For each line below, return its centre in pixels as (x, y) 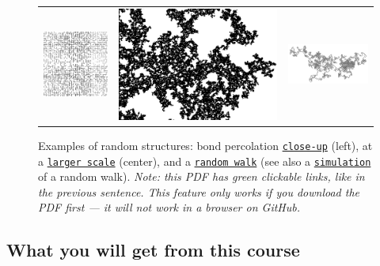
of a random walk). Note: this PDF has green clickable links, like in (201, 176)
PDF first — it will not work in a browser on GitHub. (169, 207)
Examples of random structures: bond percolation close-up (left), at (205, 145)
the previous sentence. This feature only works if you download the (199, 191)
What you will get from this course (153, 250)
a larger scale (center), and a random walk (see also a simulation (205, 161)
